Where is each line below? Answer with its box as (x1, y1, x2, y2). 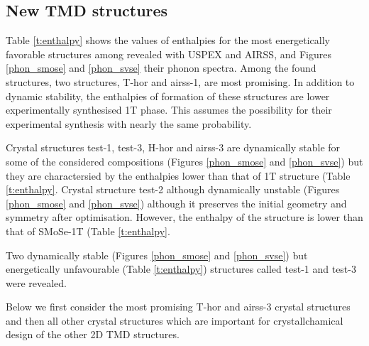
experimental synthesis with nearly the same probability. (6, 116, 252, 131)
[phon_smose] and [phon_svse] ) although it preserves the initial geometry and (6, 195, 347, 210)
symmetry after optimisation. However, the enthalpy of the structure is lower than (6, 210, 363, 225)
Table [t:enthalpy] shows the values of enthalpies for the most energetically (6, 33, 331, 48)
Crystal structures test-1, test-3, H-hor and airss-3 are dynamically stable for (6, 140, 341, 155)
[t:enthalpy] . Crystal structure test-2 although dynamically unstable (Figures (6, 182, 340, 197)
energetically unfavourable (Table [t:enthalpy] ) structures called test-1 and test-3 (6, 261, 356, 276)
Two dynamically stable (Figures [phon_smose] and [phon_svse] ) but (6, 247, 308, 262)
